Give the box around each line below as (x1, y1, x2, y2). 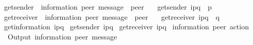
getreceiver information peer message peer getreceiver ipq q (4, 11, 220, 22)
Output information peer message (7, 31, 117, 41)
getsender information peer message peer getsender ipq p (4, 2, 212, 12)
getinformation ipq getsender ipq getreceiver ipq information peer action (4, 21, 249, 32)
